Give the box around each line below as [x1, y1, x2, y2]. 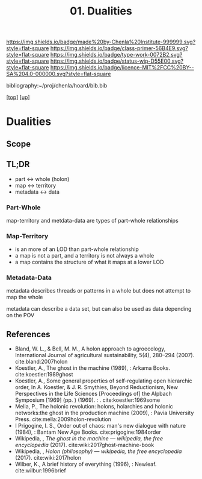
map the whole [6, 294, 43, 301]
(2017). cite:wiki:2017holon [14, 454, 81, 462]
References [6, 329, 50, 339]
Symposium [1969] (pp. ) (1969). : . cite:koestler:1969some [14, 396, 161, 404]
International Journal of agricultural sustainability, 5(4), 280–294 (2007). [14, 352, 195, 359]
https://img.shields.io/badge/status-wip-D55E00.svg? [50, 57, 184, 65]
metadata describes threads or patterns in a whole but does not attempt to [6, 287, 191, 294]
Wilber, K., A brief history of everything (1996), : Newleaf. [14, 460, 157, 468]
